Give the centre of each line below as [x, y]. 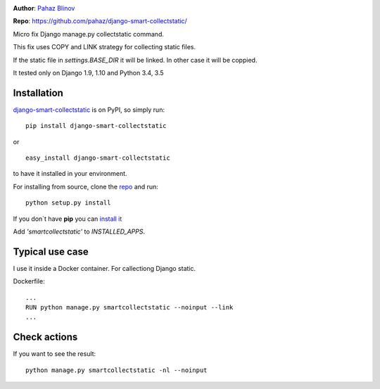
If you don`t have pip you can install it [68, 219]
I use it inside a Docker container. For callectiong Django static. [104, 268]
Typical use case [51, 251]
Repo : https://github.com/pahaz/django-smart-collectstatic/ [100, 21]
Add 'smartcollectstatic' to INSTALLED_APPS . [79, 231]
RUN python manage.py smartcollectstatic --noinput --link [129, 307]
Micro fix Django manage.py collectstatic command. [89, 34]
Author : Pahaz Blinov [44, 8]
